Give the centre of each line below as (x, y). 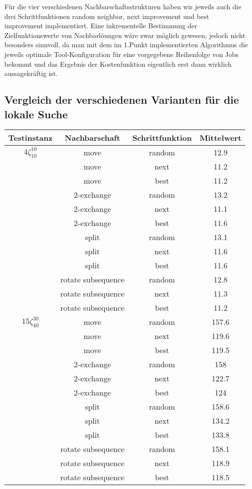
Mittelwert (220, 138)
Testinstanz (31, 138)
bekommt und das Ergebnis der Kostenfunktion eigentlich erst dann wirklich (118, 64)
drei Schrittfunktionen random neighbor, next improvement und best (107, 16)
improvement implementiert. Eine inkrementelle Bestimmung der (101, 26)
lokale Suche (36, 114)
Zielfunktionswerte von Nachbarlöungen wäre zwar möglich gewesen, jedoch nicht (125, 35)
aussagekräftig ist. (31, 73)
